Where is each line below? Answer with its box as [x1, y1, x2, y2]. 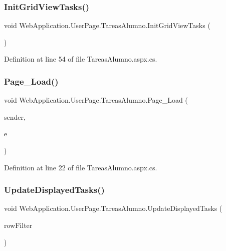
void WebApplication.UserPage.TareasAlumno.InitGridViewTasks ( [4, 20, 210, 31]
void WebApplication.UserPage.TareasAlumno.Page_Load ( [4, 95, 188, 105]
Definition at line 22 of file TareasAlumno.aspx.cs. [4, 162, 157, 172]
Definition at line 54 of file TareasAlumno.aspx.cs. [4, 54, 157, 64]
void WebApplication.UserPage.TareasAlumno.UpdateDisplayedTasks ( [4, 203, 222, 213]
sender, [4, 111, 26, 122]
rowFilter [4, 220, 33, 230]
